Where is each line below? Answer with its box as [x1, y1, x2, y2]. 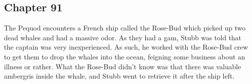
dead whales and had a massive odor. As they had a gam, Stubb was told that [4, 32, 242, 42]
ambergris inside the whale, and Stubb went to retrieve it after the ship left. [4, 71, 235, 81]
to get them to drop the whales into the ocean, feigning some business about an [4, 51, 246, 61]
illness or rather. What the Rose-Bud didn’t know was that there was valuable [4, 61, 241, 71]
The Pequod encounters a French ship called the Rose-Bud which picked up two [4, 23, 246, 33]
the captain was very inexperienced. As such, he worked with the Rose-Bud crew [4, 42, 248, 52]
